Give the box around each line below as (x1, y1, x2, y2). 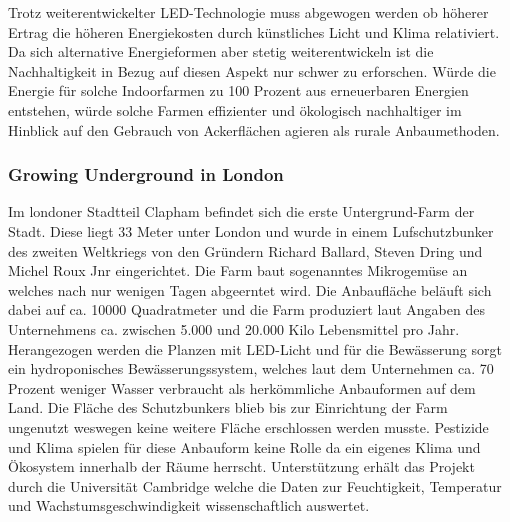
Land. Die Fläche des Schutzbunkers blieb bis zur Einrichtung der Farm (8, 397, 448, 418)
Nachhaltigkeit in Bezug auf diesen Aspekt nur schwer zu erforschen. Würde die (8, 60, 496, 81)
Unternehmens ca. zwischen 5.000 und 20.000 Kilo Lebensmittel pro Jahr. (8, 318, 460, 339)
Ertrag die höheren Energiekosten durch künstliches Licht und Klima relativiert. (8, 21, 500, 42)
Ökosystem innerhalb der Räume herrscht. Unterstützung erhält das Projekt (8, 456, 475, 477)
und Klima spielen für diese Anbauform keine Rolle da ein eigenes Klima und (8, 436, 481, 457)
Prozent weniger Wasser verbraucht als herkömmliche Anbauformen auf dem (8, 377, 476, 398)
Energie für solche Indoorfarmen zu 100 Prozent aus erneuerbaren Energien (8, 80, 469, 101)
